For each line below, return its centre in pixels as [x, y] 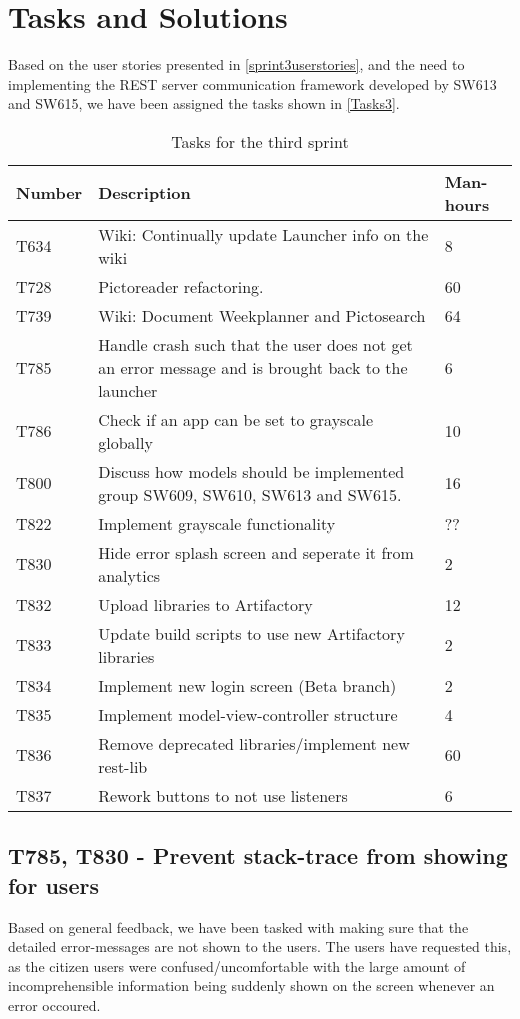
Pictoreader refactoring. [181, 286]
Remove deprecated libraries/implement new [254, 743]
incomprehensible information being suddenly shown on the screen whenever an [251, 985]
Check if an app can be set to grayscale [236, 419]
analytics [129, 575]
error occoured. [54, 1004]
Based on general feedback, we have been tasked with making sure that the [238, 926]
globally [125, 442]
